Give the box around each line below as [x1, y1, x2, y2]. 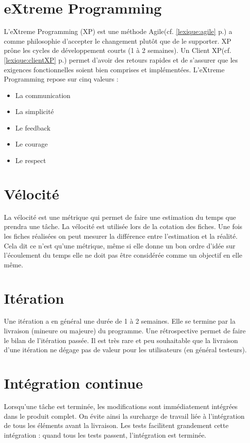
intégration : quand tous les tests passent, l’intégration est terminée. [4, 429, 206, 440]
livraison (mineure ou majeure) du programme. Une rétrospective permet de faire [4, 326, 246, 336]
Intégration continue [4, 373, 143, 393]
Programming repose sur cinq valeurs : [4, 74, 118, 84]
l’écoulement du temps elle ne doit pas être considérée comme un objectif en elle [4, 250, 243, 260]
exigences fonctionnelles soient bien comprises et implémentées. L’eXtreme [4, 64, 225, 74]
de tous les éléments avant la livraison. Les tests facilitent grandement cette [4, 420, 229, 430]
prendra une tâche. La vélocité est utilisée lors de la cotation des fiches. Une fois [4, 221, 243, 231]
